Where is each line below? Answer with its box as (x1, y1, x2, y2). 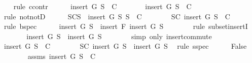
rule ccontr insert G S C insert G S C (13, 1, 192, 11)
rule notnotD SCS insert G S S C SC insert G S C (4, 11, 230, 21)
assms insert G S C (27, 50, 96, 61)
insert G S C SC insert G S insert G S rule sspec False (4, 41, 247, 51)
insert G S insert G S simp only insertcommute (26, 30, 212, 41)
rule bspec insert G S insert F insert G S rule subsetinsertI (4, 21, 248, 31)
